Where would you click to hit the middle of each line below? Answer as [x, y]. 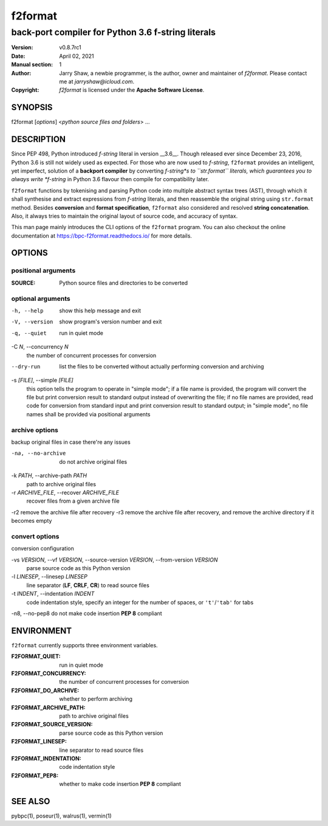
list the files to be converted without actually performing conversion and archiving [162, 366]
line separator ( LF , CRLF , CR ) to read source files [88, 585]
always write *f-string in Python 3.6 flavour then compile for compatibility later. [110, 179]
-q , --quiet [29, 333]
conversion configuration [43, 549]
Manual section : [32, 64]
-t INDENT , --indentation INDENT [53, 594]
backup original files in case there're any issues [71, 442]
